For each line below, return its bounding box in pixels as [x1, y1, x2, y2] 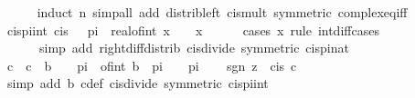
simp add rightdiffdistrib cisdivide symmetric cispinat [38, 38, 349, 57]
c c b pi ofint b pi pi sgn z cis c [6, 55, 297, 74]
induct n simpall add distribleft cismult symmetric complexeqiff [37, 3, 408, 21]
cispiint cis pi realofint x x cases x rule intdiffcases [6, 20, 379, 39]
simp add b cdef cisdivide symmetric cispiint [6, 73, 269, 93]
